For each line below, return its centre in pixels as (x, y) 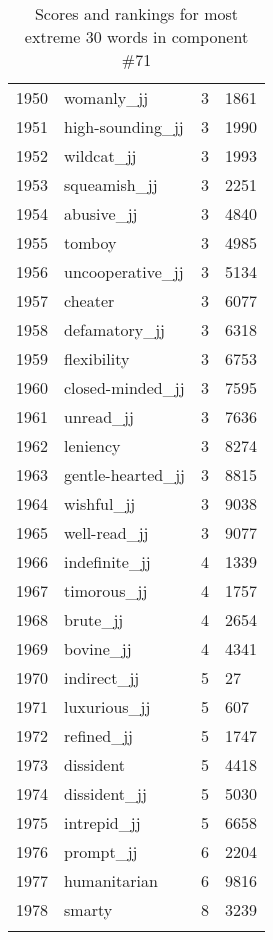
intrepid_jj (102, 822)
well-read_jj (106, 532)
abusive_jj (101, 213)
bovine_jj (98, 648)
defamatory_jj (114, 329)
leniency (92, 445)
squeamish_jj (111, 184)
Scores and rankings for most (136, 13)
